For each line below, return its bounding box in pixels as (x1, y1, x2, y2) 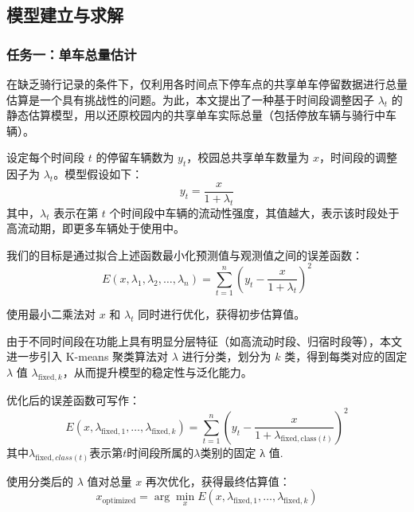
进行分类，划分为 (182, 348, 271, 365)
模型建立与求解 (6, 2, 123, 27)
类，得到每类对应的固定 (284, 348, 408, 365)
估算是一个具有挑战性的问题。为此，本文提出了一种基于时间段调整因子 (6, 91, 374, 107)
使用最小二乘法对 (6, 306, 96, 322)
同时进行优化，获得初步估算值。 (138, 306, 306, 322)
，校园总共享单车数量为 (186, 149, 310, 166)
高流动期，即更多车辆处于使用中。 (6, 220, 185, 236)
